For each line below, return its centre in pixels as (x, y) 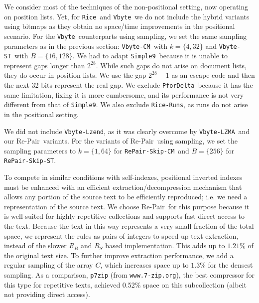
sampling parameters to (40, 150)
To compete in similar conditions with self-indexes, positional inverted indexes (123, 177)
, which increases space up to (144, 265)
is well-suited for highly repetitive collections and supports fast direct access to (124, 216)
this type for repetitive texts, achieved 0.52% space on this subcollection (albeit (125, 284)
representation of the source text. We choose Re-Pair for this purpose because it (127, 206)
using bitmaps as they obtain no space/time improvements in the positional (120, 26)
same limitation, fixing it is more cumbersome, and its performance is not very (124, 94)
